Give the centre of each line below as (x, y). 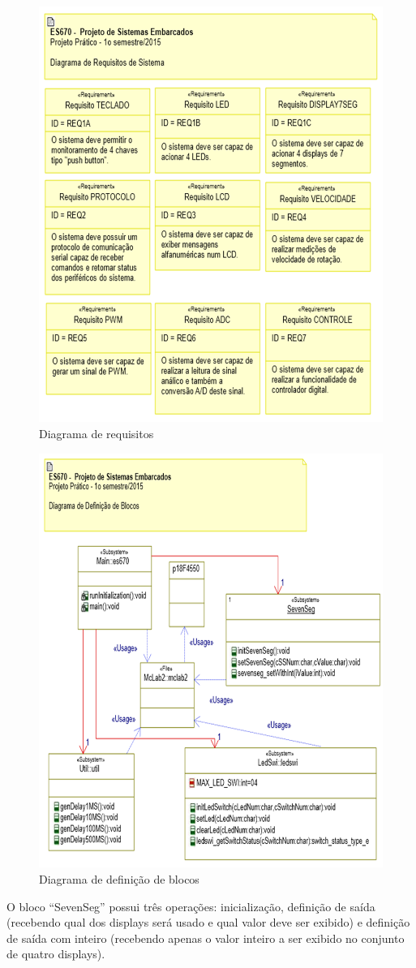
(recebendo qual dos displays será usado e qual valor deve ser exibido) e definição (208, 922)
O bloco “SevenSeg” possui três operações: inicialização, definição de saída (191, 906)
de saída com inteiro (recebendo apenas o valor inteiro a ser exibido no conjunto (206, 938)
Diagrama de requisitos (96, 434)
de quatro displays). (56, 954)
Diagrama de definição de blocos (119, 878)
